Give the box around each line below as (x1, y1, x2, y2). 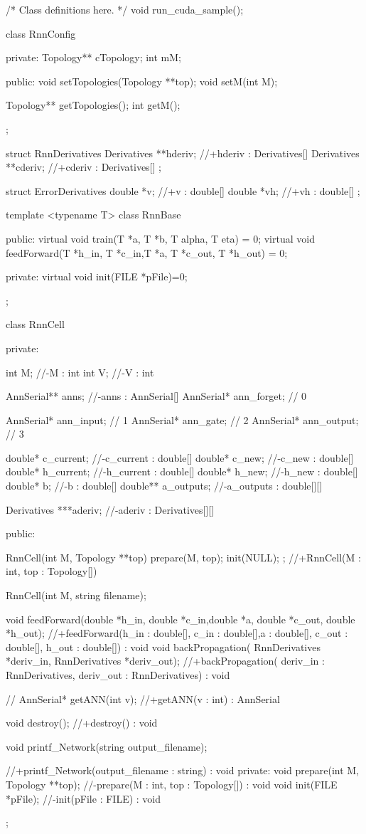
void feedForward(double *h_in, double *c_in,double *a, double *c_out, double (6, 611, 355, 626)
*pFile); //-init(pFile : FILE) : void (6, 791, 161, 806)
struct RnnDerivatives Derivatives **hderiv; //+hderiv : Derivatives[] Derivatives (6, 145, 360, 160)
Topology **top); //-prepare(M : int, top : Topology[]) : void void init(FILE (6, 776, 338, 791)
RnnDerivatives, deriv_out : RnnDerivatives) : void (6, 667, 230, 682)
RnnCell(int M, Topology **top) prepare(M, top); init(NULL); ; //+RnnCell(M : (6, 549, 361, 564)
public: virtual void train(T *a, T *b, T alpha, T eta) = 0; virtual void (6, 231, 315, 246)
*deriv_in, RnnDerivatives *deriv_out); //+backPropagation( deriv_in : (6, 653, 325, 668)
